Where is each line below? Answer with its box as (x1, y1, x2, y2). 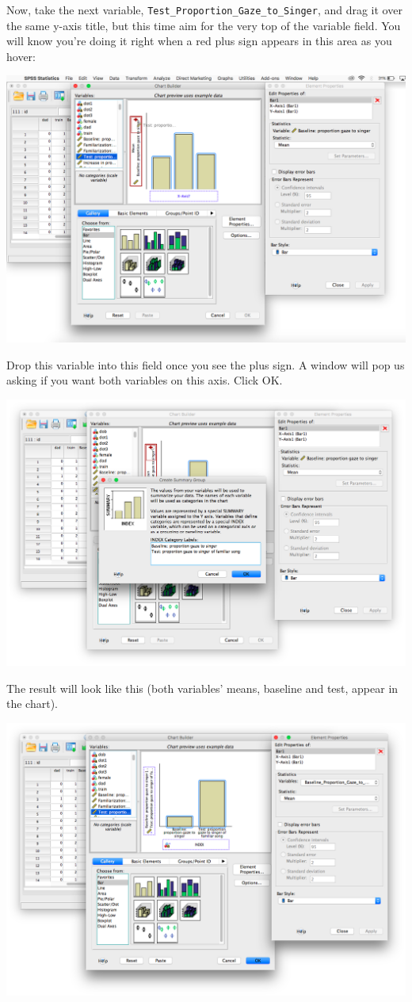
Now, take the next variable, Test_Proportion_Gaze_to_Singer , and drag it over (6, 2, 402, 17)
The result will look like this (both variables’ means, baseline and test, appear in (6, 679, 399, 696)
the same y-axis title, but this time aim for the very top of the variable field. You (6, 17, 401, 33)
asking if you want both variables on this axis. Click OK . (6, 372, 283, 388)
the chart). (6, 695, 58, 712)
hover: (6, 48, 36, 64)
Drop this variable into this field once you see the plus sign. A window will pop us (6, 356, 405, 373)
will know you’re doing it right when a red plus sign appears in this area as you (6, 33, 392, 49)
